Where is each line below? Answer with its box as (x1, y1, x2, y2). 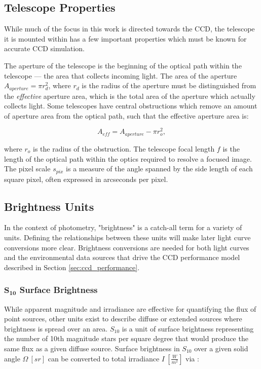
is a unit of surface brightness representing (122, 323, 254, 334)
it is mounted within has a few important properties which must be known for (4, 33, 247, 44)
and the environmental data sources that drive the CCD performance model (4, 252, 240, 263)
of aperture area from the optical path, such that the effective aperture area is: (4, 110, 249, 121)
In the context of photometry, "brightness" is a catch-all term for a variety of (4, 222, 242, 233)
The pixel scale (4, 163, 51, 174)
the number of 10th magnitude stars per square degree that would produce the (4, 333, 248, 344)
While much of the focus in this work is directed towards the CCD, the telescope (4, 23, 255, 34)
